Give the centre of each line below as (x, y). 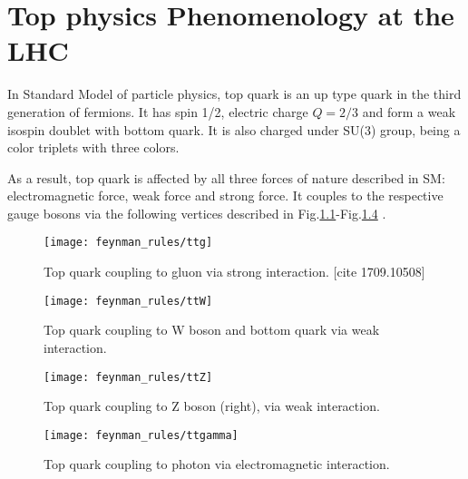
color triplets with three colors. (93, 147)
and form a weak (409, 111)
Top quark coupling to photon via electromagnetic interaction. (217, 464)
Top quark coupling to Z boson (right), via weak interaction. (212, 406)
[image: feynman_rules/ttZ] (128, 377)
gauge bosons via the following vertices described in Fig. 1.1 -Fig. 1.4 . (197, 213)
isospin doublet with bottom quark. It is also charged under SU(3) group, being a (234, 129)
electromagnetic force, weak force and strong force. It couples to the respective (225, 196)
